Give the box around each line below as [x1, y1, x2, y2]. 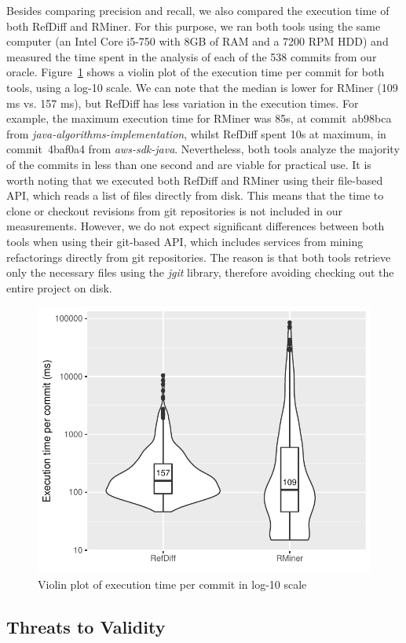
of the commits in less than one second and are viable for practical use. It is [6, 156, 371, 172]
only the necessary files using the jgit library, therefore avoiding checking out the [6, 264, 394, 281]
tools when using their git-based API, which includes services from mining [6, 233, 364, 249]
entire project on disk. [6, 279, 112, 296]
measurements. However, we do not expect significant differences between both [6, 218, 385, 234]
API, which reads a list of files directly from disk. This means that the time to [6, 187, 384, 204]
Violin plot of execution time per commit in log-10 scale [38, 576, 307, 593]
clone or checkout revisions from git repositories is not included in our [6, 202, 343, 219]
